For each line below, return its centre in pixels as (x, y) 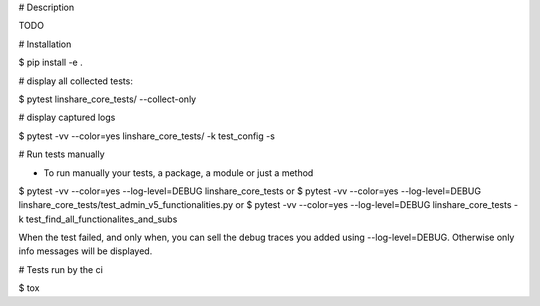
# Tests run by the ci (61, 269)
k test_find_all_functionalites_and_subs (98, 219)
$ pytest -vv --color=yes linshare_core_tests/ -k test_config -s (146, 136)
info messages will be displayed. (85, 251)
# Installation (45, 44)
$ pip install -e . (51, 62)
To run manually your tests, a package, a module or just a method (178, 172)
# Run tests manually (61, 154)
